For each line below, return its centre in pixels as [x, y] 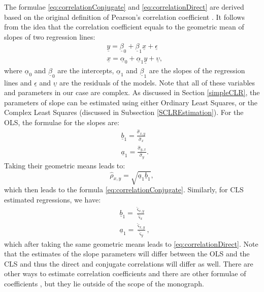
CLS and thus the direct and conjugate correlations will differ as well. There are [129, 263]
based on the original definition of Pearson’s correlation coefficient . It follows [124, 17]
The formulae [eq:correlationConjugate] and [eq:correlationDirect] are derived [124, 7]
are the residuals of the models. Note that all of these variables [157, 82]
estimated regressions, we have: [53, 199]
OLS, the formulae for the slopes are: [62, 122]
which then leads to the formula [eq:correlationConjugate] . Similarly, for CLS [124, 189]
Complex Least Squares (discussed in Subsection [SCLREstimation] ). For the [124, 112]
